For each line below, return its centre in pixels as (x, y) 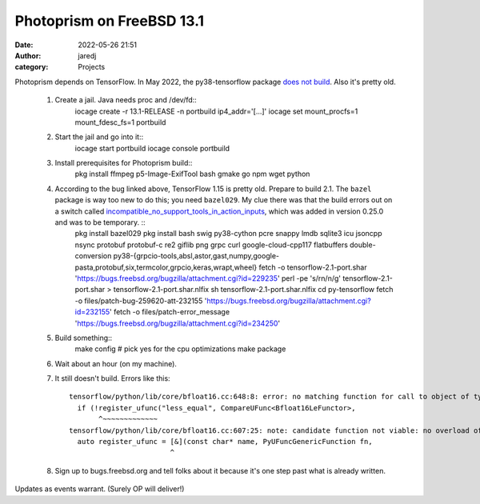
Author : (28, 55)
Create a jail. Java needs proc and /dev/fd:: (126, 100)
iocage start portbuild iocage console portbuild (152, 148)
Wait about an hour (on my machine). (116, 363)
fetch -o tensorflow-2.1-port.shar (313, 267)
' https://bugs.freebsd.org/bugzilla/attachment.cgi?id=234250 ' (178, 323)
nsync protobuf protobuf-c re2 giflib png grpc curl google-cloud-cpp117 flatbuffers (211, 245)
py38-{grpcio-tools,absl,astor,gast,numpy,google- (196, 256)
